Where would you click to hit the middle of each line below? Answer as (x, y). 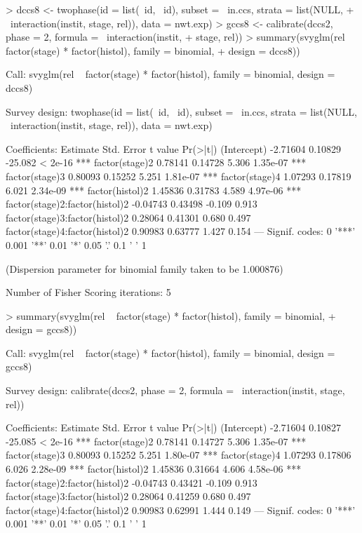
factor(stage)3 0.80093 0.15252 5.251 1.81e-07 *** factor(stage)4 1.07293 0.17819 (179, 176)
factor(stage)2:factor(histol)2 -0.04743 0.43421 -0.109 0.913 (132, 482)
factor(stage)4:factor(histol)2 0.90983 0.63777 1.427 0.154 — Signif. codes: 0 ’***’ (181, 231)
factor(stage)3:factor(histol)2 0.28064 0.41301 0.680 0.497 (128, 217)
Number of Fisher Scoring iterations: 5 (88, 292)
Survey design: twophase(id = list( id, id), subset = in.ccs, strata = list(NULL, (181, 111)
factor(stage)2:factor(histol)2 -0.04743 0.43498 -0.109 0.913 (132, 204)
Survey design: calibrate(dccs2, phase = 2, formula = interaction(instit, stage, (175, 390)
